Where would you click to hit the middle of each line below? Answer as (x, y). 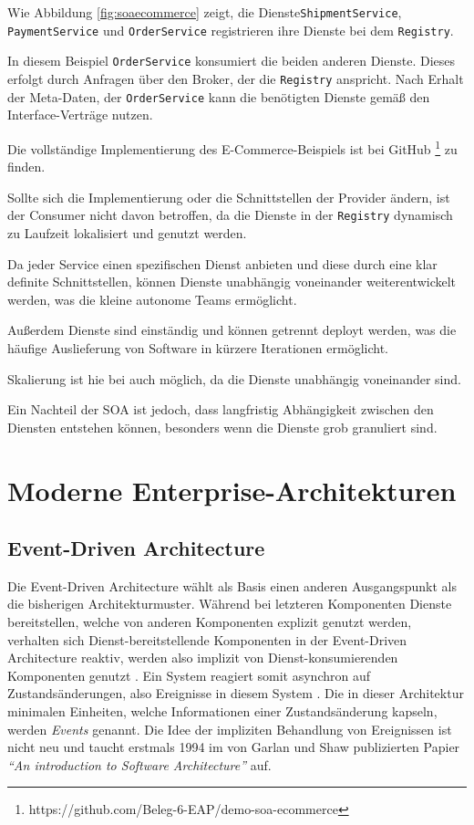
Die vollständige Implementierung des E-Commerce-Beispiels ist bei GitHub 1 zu (232, 147)
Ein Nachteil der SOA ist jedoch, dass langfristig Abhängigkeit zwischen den (221, 409)
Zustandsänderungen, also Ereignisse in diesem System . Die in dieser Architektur (236, 693)
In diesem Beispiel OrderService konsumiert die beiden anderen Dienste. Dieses (232, 61)
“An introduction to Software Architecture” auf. (139, 764)
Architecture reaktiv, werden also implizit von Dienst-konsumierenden (203, 658)
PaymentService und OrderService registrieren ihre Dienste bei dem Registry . (231, 30)
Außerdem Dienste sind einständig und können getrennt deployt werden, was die (232, 330)
